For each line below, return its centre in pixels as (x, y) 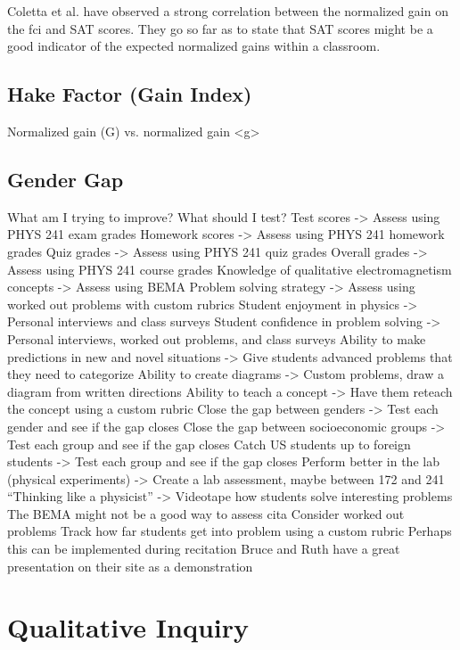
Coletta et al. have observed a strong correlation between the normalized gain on (228, 11)
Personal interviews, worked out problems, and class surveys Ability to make (217, 338)
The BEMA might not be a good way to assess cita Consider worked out (206, 513)
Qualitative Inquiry (128, 627)
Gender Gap (66, 179)
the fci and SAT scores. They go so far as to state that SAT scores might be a (220, 28)
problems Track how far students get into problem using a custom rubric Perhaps (230, 531)
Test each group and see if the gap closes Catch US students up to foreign (209, 444)
